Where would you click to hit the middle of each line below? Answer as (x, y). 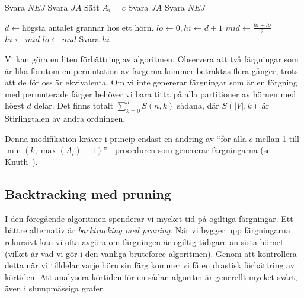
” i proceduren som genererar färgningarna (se (187, 150)
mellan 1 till (277, 138)
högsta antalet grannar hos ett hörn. (88, 27)
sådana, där (198, 105)
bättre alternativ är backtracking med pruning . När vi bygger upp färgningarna (148, 230)
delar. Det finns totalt (74, 105)
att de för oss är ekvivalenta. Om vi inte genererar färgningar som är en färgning (151, 82)
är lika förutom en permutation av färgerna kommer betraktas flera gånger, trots (151, 70)
